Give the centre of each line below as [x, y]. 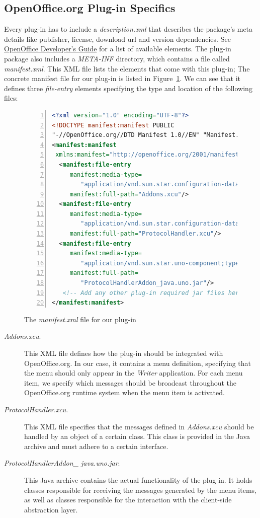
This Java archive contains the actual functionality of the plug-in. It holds [138, 479]
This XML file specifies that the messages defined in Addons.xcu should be [139, 426]
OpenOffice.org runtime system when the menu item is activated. [124, 392]
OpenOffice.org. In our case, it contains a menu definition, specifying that [138, 363]
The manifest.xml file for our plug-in [80, 319]
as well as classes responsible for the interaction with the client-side [128, 500]
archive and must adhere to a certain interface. [96, 446]
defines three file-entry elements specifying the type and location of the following [128, 88]
